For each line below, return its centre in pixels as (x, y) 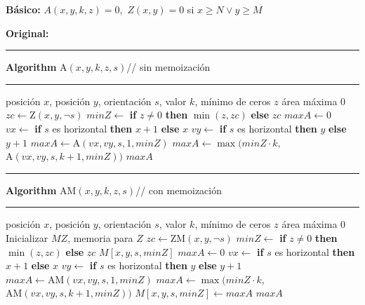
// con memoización (179, 190)
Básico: (23, 9)
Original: (27, 33)
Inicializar (27, 237)
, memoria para (100, 237)
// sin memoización (168, 67)
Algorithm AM (41, 190)
